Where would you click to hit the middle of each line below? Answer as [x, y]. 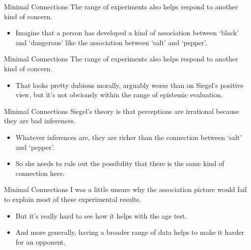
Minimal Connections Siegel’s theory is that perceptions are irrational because [122, 111]
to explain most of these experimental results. [73, 199]
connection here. [40, 173]
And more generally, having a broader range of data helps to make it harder [130, 232]
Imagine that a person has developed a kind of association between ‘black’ [127, 33]
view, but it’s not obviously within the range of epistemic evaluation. [119, 95]
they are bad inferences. [40, 121]
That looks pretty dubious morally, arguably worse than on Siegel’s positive [129, 85]
